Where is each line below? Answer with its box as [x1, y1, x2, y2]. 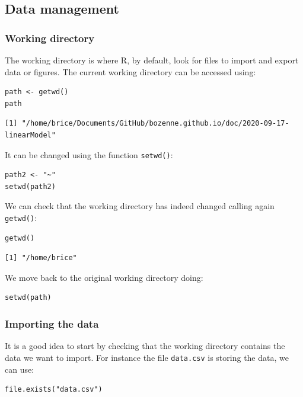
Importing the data [5, 316, 99, 331]
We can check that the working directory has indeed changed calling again [5, 200, 275, 212]
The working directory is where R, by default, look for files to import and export [5, 54, 299, 66]
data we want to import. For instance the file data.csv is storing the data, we [5, 351, 289, 363]
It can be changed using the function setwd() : [5, 148, 173, 161]
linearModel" [5, 130, 56, 139]
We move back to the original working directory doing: [5, 271, 203, 283]
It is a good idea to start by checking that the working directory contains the [5, 340, 285, 352]
